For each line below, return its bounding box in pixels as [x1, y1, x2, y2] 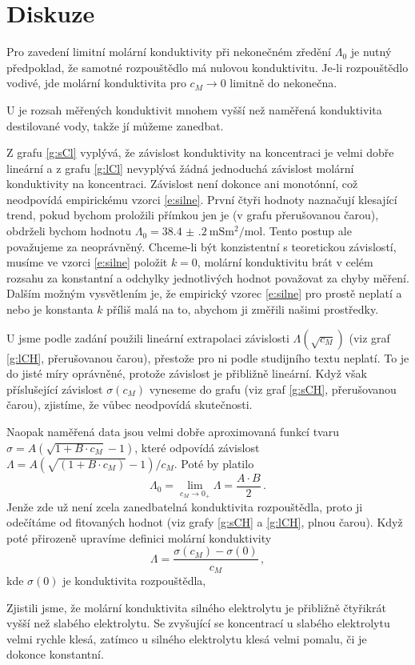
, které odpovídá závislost [134, 439, 260, 455]
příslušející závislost [6, 380, 103, 397]
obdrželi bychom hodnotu [6, 222, 132, 239]
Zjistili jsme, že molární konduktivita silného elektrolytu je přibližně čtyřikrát [6, 599, 386, 615]
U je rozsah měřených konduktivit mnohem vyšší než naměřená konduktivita [6, 101, 382, 118]
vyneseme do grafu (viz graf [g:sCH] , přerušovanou [149, 380, 397, 397]
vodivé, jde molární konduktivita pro [6, 74, 186, 91]
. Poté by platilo [174, 455, 254, 471]
